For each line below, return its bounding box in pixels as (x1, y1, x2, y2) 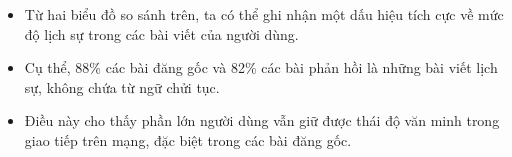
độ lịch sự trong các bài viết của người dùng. (24, 23, 299, 44)
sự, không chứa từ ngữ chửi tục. (24, 76, 220, 97)
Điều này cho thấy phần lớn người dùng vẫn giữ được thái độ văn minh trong (24, 110, 500, 131)
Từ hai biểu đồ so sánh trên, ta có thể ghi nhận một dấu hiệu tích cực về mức (24, 4, 504, 24)
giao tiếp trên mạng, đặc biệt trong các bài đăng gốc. (24, 129, 352, 150)
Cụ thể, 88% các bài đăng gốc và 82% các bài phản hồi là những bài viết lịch (24, 57, 498, 78)
